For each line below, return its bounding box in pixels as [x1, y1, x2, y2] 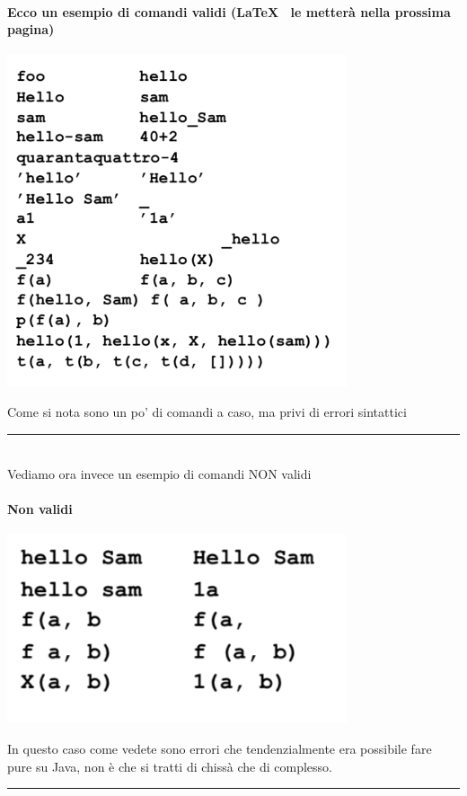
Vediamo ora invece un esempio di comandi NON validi [7, 464, 312, 482]
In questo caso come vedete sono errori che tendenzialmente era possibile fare [7, 739, 432, 757]
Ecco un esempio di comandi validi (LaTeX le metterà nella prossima [7, 2, 451, 21]
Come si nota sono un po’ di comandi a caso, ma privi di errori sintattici [7, 402, 407, 421]
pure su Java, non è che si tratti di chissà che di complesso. [7, 756, 332, 775]
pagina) [7, 20, 55, 39]
